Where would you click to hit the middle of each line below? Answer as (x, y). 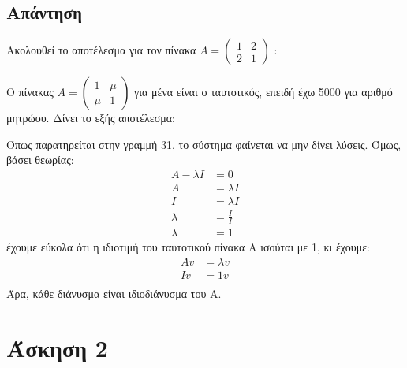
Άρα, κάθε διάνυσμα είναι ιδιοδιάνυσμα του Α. (114, 294)
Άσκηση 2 (57, 347)
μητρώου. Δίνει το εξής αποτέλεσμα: (91, 118)
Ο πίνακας (30, 92)
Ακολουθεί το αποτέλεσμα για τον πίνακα (101, 50)
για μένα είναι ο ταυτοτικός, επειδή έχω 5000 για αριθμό (263, 92)
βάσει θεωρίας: (40, 160)
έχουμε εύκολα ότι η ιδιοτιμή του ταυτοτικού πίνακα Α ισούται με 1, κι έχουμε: (188, 247)
